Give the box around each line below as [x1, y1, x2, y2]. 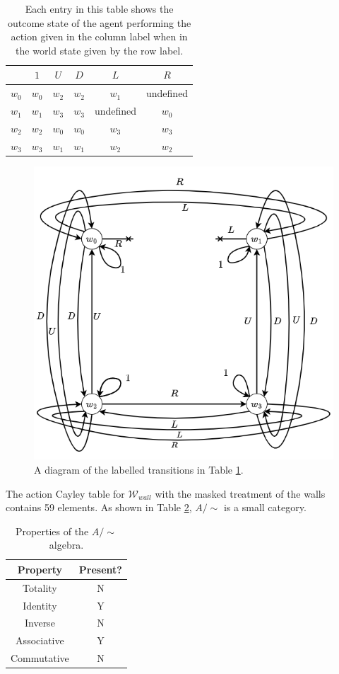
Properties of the [16, 523, 89, 538]
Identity [23, 598, 57, 612]
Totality [23, 580, 57, 595]
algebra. [49, 537, 84, 552]
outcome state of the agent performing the [8, 15, 191, 30]
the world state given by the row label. [16, 42, 184, 57]
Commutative [11, 651, 69, 666]
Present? [78, 561, 122, 576]
